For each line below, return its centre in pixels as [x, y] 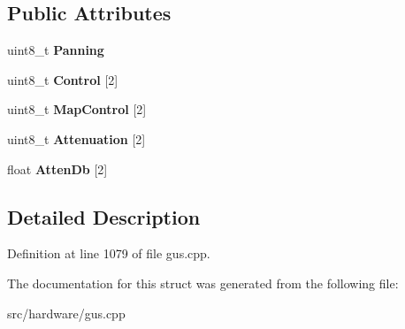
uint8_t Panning [56, 50]
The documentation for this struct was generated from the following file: [203, 283]
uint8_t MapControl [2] [77, 109]
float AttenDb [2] [57, 168]
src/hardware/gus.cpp [66, 313]
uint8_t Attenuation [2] [76, 138]
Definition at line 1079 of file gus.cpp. [109, 253]
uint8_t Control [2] [63, 79]
